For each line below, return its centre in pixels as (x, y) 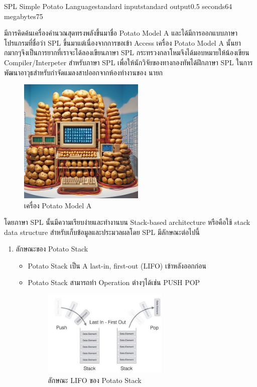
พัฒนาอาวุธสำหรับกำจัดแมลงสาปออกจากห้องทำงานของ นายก (84, 72)
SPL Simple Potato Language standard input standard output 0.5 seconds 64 (118, 6)
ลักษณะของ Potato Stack (52, 249)
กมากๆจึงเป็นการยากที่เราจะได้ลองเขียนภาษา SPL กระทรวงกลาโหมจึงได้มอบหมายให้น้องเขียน (127, 52)
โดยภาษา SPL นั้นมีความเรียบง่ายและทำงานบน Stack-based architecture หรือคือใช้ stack (127, 222)
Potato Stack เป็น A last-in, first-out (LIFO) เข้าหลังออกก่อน (117, 265)
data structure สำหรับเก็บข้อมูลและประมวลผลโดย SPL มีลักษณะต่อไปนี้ (102, 232)
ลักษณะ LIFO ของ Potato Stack (95, 380)
